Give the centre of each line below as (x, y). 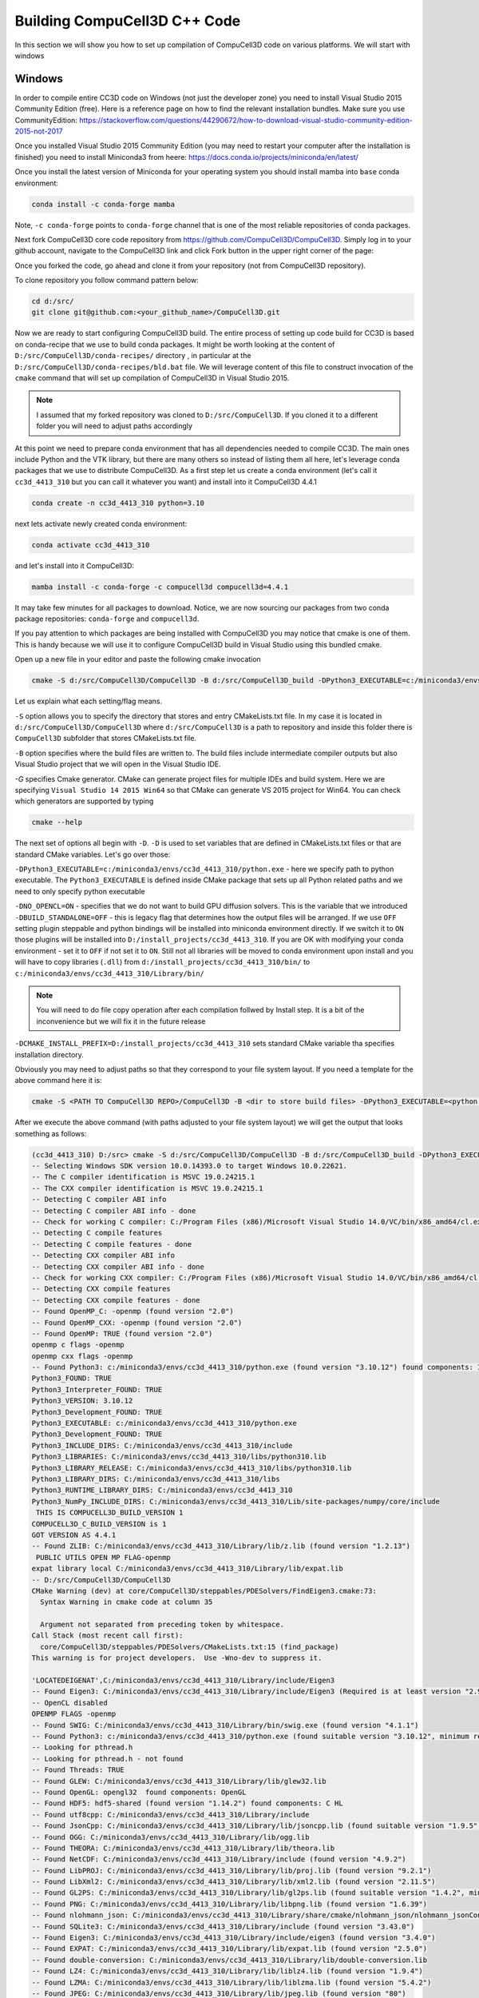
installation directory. (49, 1054)
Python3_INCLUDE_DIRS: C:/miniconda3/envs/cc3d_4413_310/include (162, 1445)
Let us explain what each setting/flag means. (89, 701)
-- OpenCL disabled (69, 1703)
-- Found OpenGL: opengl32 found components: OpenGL (139, 1792)
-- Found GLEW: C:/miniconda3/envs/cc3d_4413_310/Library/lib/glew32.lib (179, 1781)
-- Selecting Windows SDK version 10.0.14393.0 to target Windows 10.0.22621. (189, 1166)
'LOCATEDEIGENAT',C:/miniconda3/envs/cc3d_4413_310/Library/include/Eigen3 (183, 1681)
